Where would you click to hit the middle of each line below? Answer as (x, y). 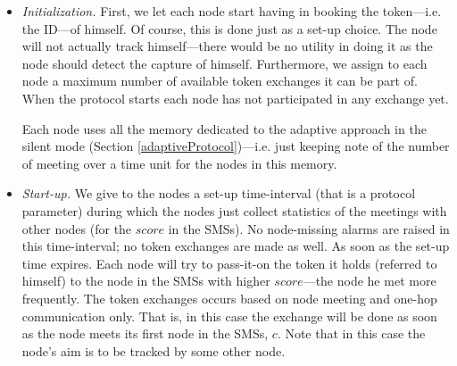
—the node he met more (370, 281)
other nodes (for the (77, 228)
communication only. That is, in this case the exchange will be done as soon (229, 316)
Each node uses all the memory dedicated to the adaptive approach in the (224, 128)
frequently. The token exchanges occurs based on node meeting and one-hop (229, 298)
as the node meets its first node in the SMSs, (145, 333)
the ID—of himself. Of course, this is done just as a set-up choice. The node (229, 28)
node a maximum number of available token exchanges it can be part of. (220, 81)
